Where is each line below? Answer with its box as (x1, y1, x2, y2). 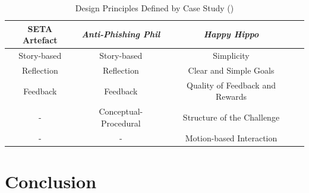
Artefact (23, 34, 58, 46)
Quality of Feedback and (187, 78, 276, 91)
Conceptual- (99, 105, 143, 118)
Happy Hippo (203, 28, 259, 40)
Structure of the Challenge (182, 110, 280, 123)
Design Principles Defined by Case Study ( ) (75, 2, 234, 14)
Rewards (215, 90, 247, 103)
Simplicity (213, 49, 250, 62)
